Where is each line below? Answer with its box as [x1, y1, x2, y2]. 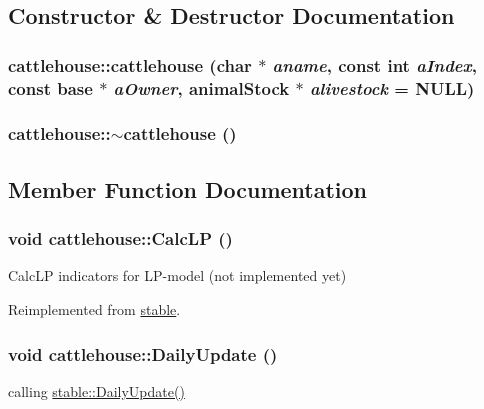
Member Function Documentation [8, 173, 368, 204]
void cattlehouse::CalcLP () [8, 226, 233, 251]
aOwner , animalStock [113, 75, 290, 100]
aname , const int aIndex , [272, 52, 477, 77]
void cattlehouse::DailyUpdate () [8, 341, 278, 366]
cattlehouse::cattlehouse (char [8, 52, 252, 77]
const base [8, 75, 93, 100]
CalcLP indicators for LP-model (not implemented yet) [8, 265, 347, 286]
